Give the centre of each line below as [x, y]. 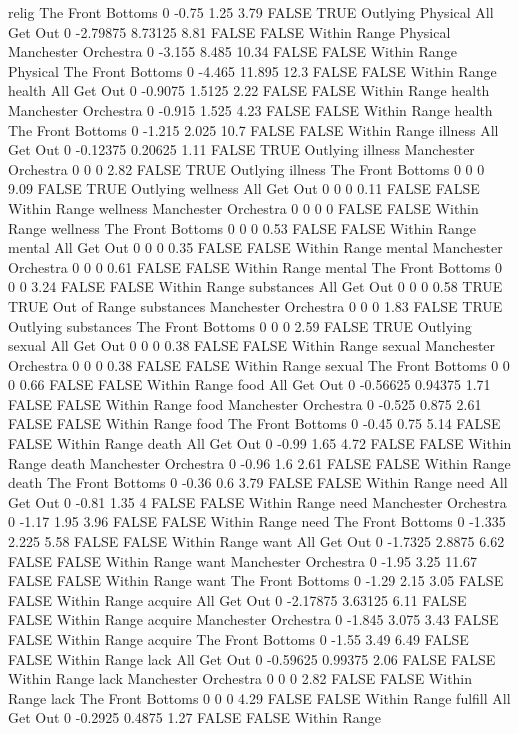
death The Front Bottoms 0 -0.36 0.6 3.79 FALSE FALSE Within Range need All [258, 482]
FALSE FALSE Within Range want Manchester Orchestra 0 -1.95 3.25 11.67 [243, 560]
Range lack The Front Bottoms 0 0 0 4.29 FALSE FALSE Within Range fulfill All [259, 697]
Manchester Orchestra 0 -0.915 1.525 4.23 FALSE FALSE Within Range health [250, 109]
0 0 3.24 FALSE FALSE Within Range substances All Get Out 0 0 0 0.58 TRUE [255, 286]
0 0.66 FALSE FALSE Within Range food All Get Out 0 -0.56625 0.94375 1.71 [249, 384]
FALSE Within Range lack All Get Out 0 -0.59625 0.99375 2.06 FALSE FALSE [252, 658]
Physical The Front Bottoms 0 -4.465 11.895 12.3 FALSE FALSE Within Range [252, 70]
